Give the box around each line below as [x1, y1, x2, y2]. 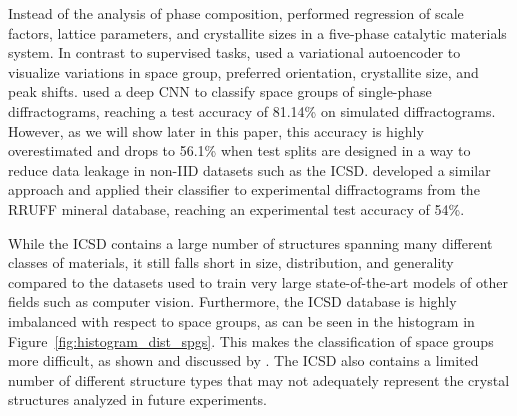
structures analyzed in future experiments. [8, 389, 268, 410]
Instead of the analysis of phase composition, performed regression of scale [8, 3, 464, 23]
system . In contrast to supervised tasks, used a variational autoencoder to [8, 42, 461, 63]
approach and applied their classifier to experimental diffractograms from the [8, 179, 480, 200]
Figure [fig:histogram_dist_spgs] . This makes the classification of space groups [8, 330, 494, 351]
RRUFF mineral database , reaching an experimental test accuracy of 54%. [8, 198, 465, 219]
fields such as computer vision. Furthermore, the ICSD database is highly [8, 291, 457, 312]
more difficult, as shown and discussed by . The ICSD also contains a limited [8, 350, 479, 371]
